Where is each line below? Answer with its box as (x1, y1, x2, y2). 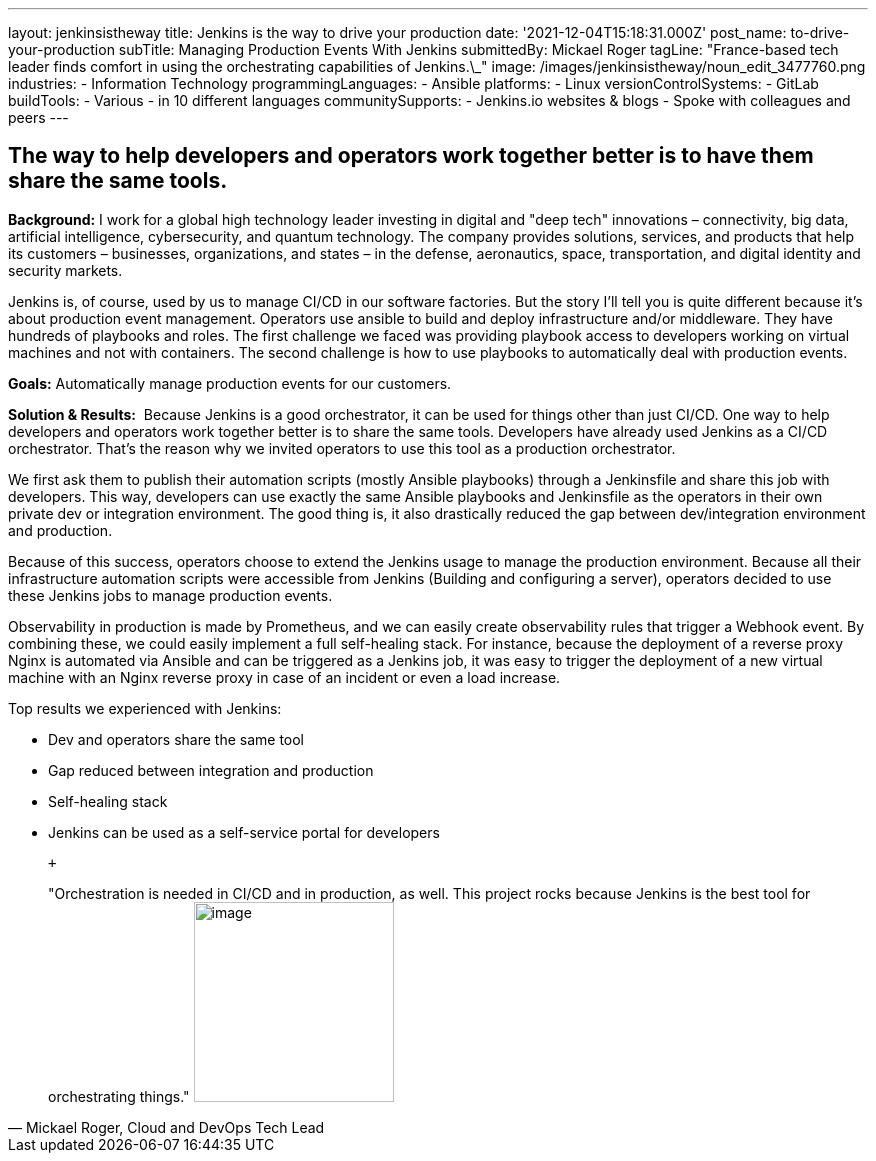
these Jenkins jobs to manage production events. (8, 586, 333, 604)
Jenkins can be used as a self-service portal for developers (48, 823, 440, 841)
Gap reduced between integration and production (48, 761, 374, 779)
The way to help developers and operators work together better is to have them (8, 143, 814, 169)
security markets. (8, 261, 123, 279)
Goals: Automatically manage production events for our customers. (8, 374, 452, 392)
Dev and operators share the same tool (48, 730, 304, 748)
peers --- (8, 109, 69, 126)
